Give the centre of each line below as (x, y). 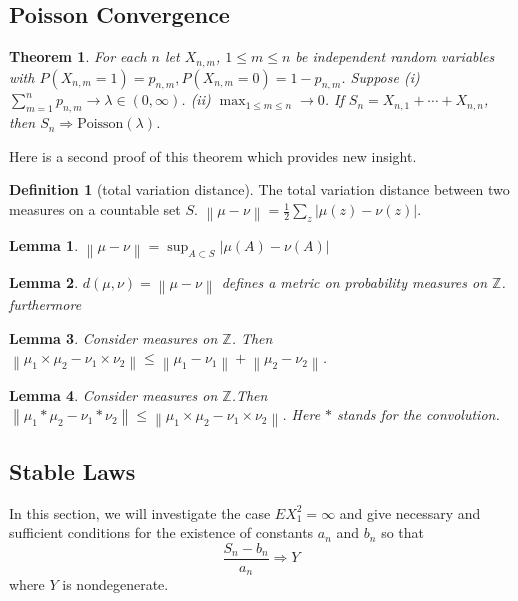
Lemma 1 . (44, 245)
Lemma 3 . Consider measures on (113, 337)
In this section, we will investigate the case (140, 512)
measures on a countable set (95, 209)
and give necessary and (410, 512)
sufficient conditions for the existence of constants (161, 532)
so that (402, 532)
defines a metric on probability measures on (354, 281)
